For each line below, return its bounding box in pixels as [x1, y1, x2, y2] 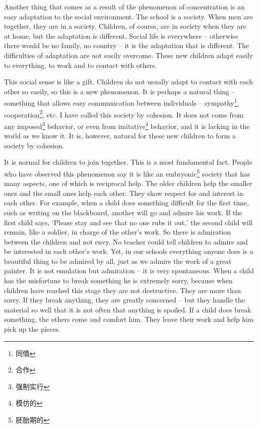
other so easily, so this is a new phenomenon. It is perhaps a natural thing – [4, 86, 235, 96]
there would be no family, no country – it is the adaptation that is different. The [4, 40, 249, 51]
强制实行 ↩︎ [15, 381, 50, 391]
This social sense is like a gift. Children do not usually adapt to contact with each [4, 76, 253, 87]
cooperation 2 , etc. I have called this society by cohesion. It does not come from [4, 108, 244, 120]
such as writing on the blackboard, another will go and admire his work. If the [4, 207, 243, 217]
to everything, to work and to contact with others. [4, 60, 157, 70]
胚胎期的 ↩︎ [15, 415, 50, 425]
